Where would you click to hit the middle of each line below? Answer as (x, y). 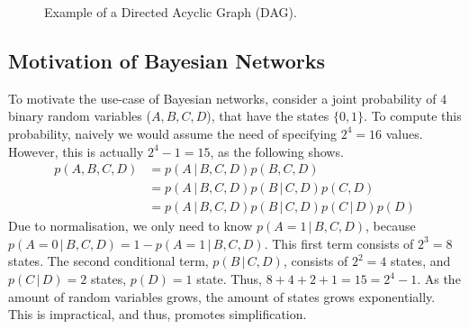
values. (404, 133)
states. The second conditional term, (108, 261)
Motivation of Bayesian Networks (167, 60)
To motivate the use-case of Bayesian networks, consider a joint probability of (222, 98)
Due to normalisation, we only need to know (131, 226)
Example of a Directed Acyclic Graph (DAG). (171, 12)
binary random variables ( (80, 116)
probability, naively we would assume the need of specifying (173, 133)
